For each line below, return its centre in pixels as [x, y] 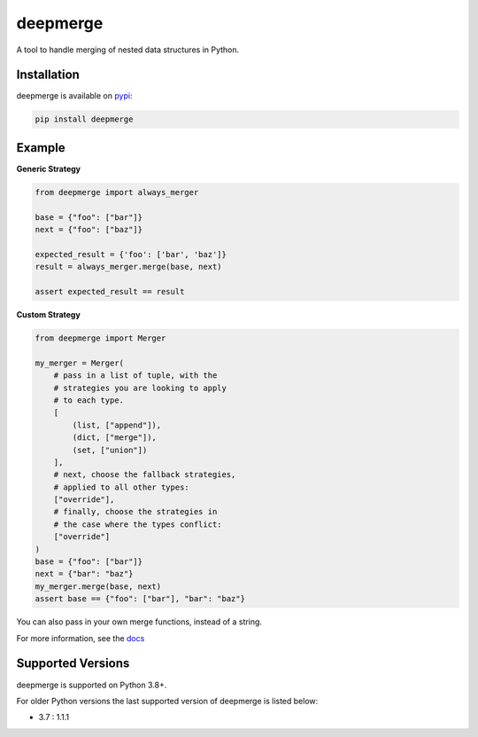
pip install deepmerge [84, 119]
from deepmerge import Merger [100, 338]
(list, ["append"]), [117, 425]
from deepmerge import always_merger [117, 192]
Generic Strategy [49, 169]
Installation [48, 75]
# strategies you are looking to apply [140, 388]
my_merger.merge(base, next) [98, 586]
